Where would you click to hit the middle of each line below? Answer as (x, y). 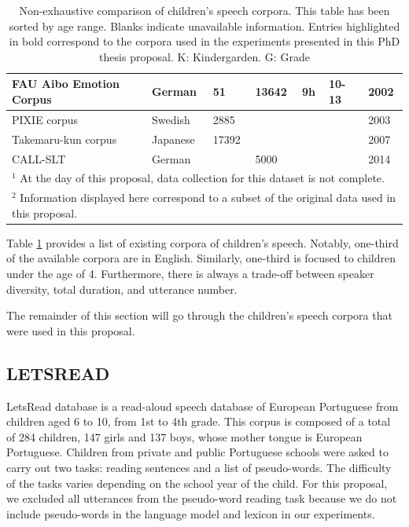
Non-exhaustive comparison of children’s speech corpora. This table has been (204, 10)
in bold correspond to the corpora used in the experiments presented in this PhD (204, 41)
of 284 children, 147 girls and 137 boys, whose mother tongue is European (184, 436)
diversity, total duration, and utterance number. (122, 289)
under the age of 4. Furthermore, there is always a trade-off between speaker (190, 274)
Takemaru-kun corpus (64, 139)
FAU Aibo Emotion (66, 84)
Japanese (173, 139)
